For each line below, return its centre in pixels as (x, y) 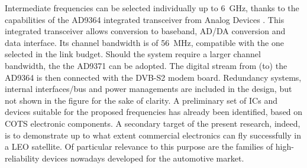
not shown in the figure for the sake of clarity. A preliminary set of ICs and (141, 100)
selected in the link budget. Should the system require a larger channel (133, 54)
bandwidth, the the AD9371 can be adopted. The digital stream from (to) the (146, 65)
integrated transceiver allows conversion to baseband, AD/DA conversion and (145, 31)
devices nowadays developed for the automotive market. (143, 158)
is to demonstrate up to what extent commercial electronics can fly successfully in (153, 135)
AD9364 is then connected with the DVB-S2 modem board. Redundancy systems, (153, 77)
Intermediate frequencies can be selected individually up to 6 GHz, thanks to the (152, 8)
